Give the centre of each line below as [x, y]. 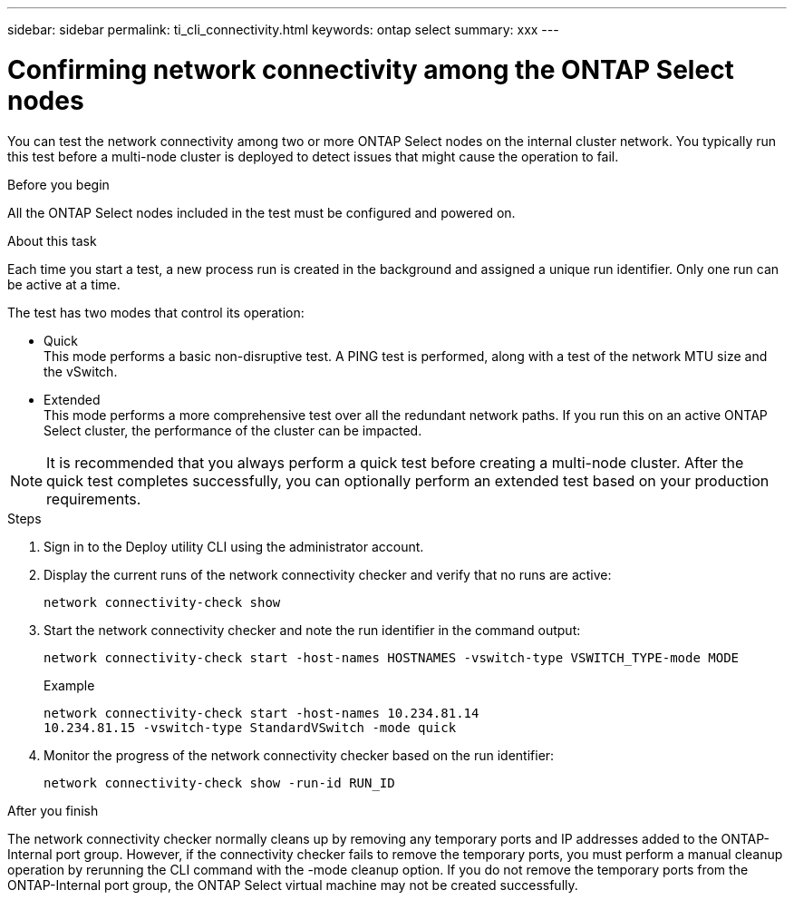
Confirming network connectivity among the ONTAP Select [371, 69]
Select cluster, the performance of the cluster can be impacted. [233, 430]
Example [69, 685]
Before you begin [58, 184]
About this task [52, 240]
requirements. [94, 499]
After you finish [53, 810]
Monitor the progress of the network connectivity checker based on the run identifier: [299, 755]
